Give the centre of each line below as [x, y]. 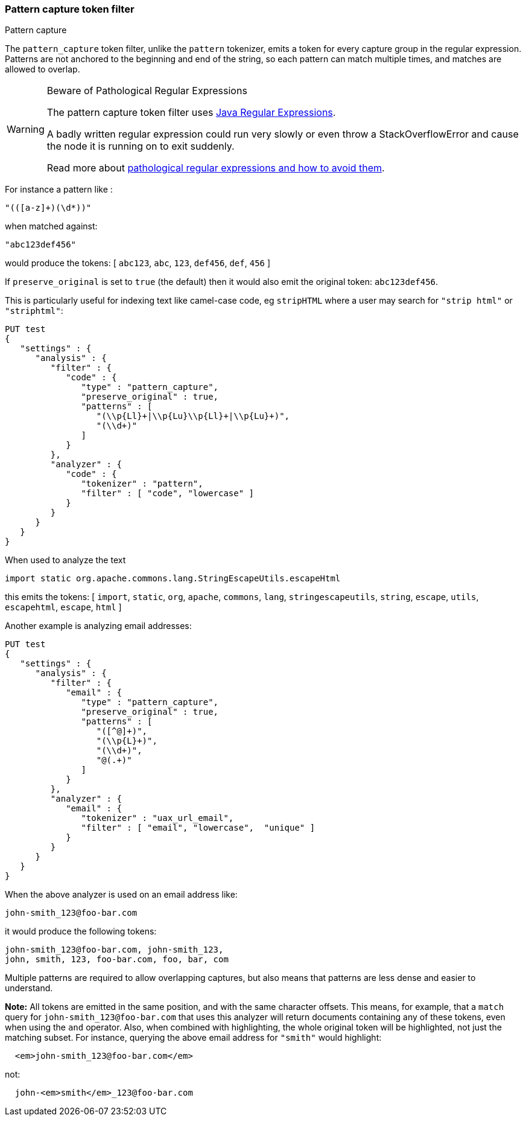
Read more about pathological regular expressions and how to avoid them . [216, 168]
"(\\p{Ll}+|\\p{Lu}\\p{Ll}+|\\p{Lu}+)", [193, 416]
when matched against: [51, 226]
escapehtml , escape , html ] [63, 607]
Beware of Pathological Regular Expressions [147, 91]
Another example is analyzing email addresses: [98, 626]
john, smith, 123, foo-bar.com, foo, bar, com [117, 960]
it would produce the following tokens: [81, 931]
